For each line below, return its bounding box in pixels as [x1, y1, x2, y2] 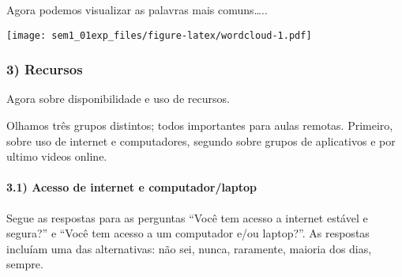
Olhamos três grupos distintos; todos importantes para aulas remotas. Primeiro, [6, 117, 393, 134]
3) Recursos [6, 59, 83, 79]
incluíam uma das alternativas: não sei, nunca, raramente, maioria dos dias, [6, 240, 372, 256]
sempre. [6, 256, 43, 272]
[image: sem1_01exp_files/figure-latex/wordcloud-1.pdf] [6, 29, 312, 41]
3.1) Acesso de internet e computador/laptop [6, 179, 257, 195]
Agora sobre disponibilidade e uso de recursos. [6, 90, 230, 107]
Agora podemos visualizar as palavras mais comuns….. [6, 2, 268, 17]
